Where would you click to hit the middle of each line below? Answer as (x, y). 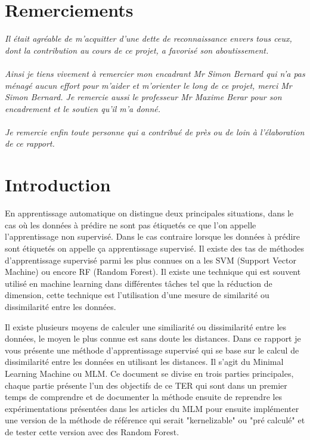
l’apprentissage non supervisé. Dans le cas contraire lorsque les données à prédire (153, 236)
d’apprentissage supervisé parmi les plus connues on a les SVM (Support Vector (151, 260)
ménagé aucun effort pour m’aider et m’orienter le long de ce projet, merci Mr (148, 85)
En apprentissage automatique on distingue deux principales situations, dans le (149, 213)
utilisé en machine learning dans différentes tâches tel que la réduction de (139, 283)
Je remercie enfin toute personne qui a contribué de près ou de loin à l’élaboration (155, 131)
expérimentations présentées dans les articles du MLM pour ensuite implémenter (152, 408)
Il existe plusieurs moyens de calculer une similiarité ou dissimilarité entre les (146, 326)
